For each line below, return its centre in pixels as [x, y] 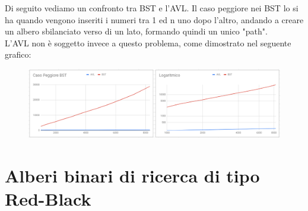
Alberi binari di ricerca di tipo [132, 176]
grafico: [18, 54]
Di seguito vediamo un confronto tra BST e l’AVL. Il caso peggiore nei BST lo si [152, 8]
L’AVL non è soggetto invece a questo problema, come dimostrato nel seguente [148, 42]
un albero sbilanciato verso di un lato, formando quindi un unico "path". [136, 31]
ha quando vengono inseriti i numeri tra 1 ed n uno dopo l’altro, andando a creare [154, 19]
